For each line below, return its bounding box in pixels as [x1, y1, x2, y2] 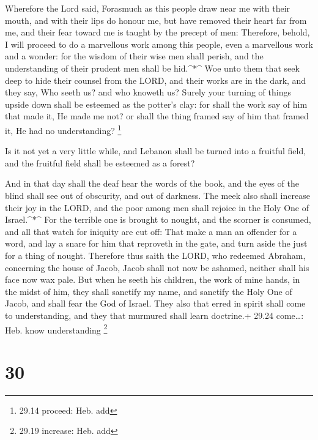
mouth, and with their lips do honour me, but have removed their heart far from [5, 13, 307, 26]
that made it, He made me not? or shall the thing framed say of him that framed [5, 110, 309, 122]
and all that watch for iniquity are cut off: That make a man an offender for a [5, 225, 297, 237]
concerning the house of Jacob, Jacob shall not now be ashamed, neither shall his [5, 261, 309, 274]
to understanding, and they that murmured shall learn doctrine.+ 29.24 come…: [5, 308, 304, 321]
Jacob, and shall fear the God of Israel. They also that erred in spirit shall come [5, 297, 306, 310]
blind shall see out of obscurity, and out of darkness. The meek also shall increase [5, 188, 310, 201]
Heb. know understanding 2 [5, 321, 108, 336]
